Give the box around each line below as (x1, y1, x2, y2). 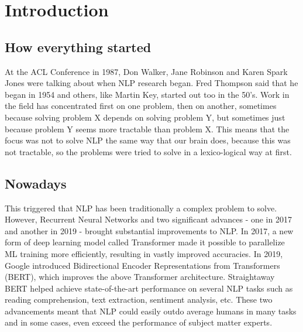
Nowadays (5, 174, 67, 192)
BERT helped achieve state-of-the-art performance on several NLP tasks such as (5, 282, 293, 294)
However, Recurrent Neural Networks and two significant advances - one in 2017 (5, 213, 292, 225)
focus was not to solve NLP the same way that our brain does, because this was (5, 134, 291, 146)
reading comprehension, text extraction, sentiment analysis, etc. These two (5, 293, 273, 306)
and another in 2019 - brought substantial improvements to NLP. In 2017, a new (5, 224, 294, 237)
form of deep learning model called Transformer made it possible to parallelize (5, 236, 285, 248)
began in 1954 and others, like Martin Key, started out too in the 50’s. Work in (5, 88, 290, 100)
